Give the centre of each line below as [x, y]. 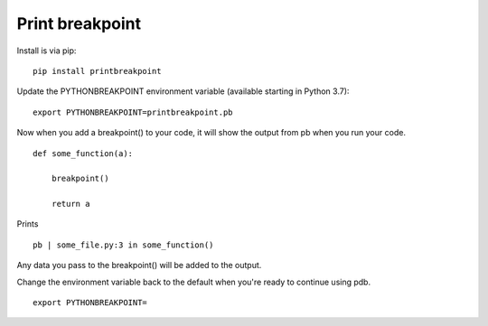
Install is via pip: [47, 51]
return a [70, 204]
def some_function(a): [83, 153]
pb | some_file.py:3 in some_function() [123, 245]
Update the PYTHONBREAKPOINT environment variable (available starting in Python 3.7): [183, 91]
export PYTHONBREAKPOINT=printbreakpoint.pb [133, 112]
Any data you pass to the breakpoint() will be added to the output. [139, 265]
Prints [28, 224]
